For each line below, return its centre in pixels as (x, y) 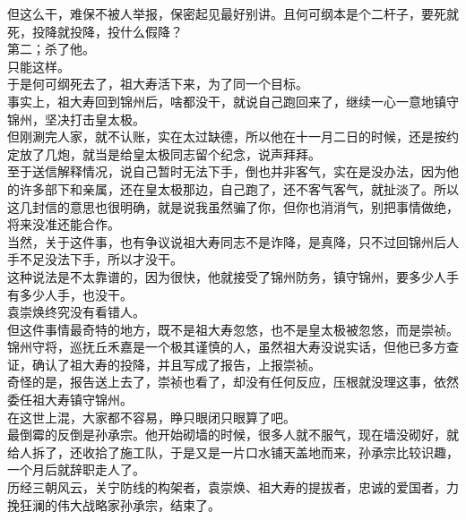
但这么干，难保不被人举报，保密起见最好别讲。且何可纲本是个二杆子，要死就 (233, 13)
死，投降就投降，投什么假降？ (95, 31)
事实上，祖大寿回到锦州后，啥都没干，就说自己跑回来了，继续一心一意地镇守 (233, 101)
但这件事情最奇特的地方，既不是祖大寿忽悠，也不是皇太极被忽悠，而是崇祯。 (233, 329)
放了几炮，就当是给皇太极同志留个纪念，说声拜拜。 (170, 153)
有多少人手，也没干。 (70, 294)
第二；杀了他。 (51, 49)
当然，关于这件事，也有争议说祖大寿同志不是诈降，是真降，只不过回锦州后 (227, 241)
